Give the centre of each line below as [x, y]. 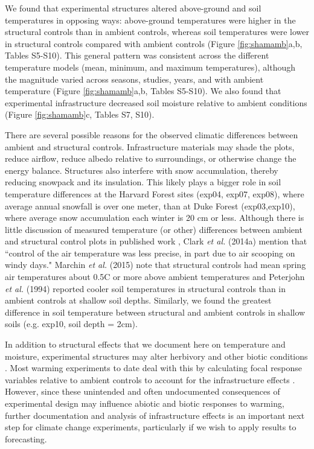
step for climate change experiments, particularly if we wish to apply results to [151, 427]
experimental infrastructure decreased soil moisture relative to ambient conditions [156, 102]
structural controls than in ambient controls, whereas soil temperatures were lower [157, 32]
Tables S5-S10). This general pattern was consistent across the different [137, 55]
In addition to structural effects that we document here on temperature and [145, 344]
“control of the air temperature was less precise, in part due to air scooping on [150, 253]
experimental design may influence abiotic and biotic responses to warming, [145, 403]
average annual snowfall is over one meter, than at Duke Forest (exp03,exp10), [150, 205]
